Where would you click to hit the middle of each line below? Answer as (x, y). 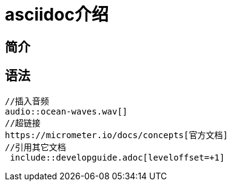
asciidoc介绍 (57, 15)
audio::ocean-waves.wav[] (66, 111)
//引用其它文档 (35, 147)
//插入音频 (27, 101)
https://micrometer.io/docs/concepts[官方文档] (116, 135)
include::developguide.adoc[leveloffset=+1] (117, 157)
